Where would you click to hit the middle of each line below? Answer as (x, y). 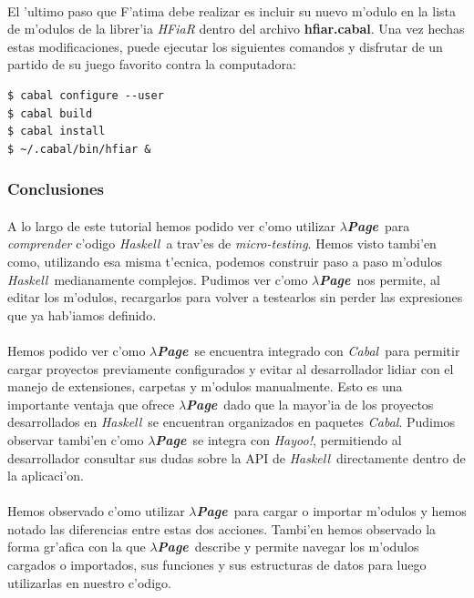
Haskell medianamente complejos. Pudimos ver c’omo (158, 279)
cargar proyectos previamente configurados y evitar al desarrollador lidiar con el (231, 368)
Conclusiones (56, 189)
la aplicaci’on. (46, 476)
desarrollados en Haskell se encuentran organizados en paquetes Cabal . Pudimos (232, 422)
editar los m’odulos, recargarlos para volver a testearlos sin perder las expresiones (235, 297)
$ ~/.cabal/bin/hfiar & (79, 149)
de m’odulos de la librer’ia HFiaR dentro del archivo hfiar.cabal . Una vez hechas (236, 29)
